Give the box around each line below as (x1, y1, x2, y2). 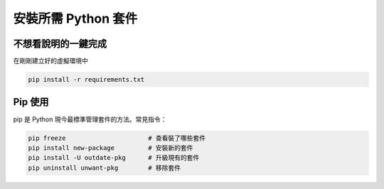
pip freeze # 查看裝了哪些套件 (28, 134, 206, 142)
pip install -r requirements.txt (28, 75, 145, 84)
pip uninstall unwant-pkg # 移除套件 (28, 163, 181, 172)
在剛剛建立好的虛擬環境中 (13, 57, 88, 65)
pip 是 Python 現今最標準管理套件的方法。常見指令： (13, 114, 167, 124)
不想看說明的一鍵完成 (13, 38, 107, 50)
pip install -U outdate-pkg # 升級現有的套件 (28, 153, 200, 162)
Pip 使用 (13, 96, 49, 108)
